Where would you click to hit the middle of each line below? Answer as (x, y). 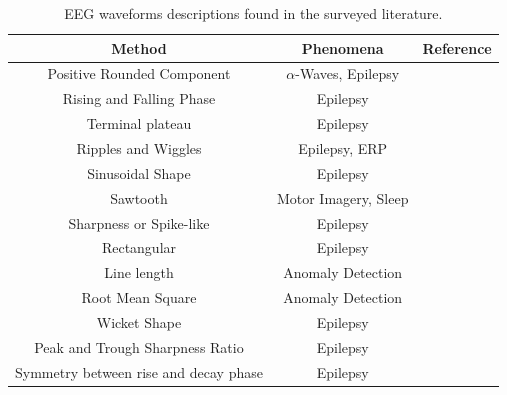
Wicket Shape (139, 321)
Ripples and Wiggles (139, 147)
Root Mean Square (139, 297)
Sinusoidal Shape (139, 172)
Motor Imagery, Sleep (342, 197)
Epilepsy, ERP (343, 147)
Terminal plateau (139, 123)
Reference (457, 47)
